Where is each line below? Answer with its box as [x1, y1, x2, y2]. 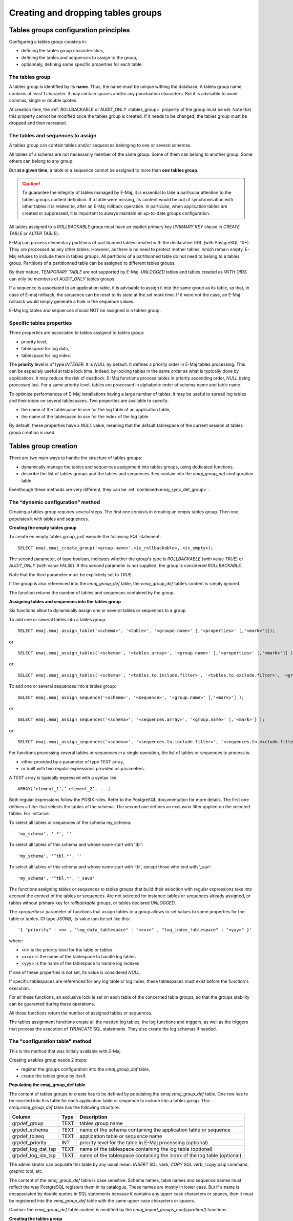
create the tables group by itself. [21, 1073, 86, 1079]
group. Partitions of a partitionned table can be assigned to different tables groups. [9, 260, 176, 266]
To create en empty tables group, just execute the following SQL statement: [9, 534, 161, 540]
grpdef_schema [12, 1126, 48, 1133]
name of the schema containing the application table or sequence [79, 1126, 231, 1133]
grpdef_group [12, 1120, 44, 1127]
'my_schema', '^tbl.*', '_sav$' [18, 875, 95, 881]
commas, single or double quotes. [9, 98, 78, 104]
